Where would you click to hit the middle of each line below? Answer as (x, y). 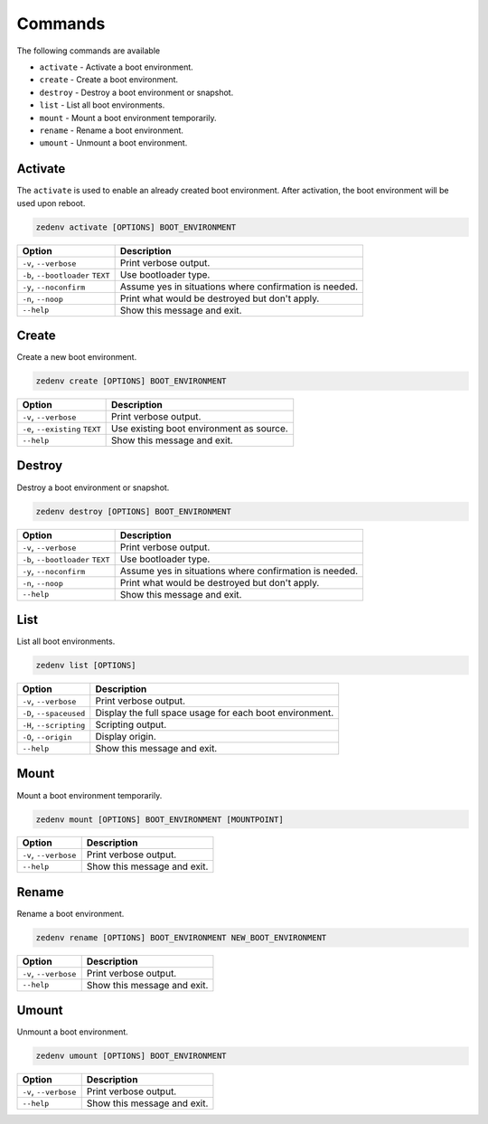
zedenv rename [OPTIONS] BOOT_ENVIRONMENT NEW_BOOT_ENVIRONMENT (181, 937)
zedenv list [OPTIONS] (86, 666)
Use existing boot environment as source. (200, 429)
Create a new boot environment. (77, 357)
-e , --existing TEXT (61, 429)
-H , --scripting (54, 725)
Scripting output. (131, 725)
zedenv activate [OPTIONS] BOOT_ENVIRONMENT (136, 227)
